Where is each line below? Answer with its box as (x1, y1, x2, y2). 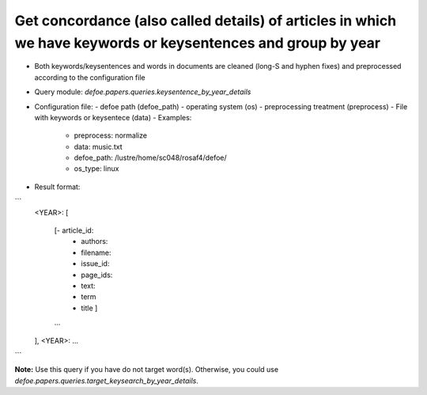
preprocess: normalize (74, 131, 148, 140)
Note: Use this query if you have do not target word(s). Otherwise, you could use (14, 365, 279, 374)
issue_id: (81, 259, 110, 268)
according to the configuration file (34, 72, 145, 82)
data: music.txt (74, 142, 123, 151)
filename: (81, 248, 111, 257)
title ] (81, 303, 98, 313)
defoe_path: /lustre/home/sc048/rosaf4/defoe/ (74, 153, 227, 162)
